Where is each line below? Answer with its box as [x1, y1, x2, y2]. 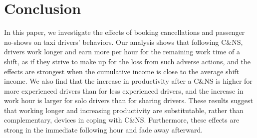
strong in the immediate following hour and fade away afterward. [4, 125, 203, 135]
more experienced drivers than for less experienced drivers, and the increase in [4, 85, 244, 96]
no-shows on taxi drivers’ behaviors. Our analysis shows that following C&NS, [4, 36, 243, 47]
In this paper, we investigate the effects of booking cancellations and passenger [4, 27, 245, 37]
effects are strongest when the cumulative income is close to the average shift [4, 66, 240, 76]
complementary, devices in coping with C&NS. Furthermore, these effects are [4, 115, 240, 125]
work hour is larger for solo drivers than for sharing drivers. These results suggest [4, 95, 254, 106]
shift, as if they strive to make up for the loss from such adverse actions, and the [4, 56, 251, 66]
